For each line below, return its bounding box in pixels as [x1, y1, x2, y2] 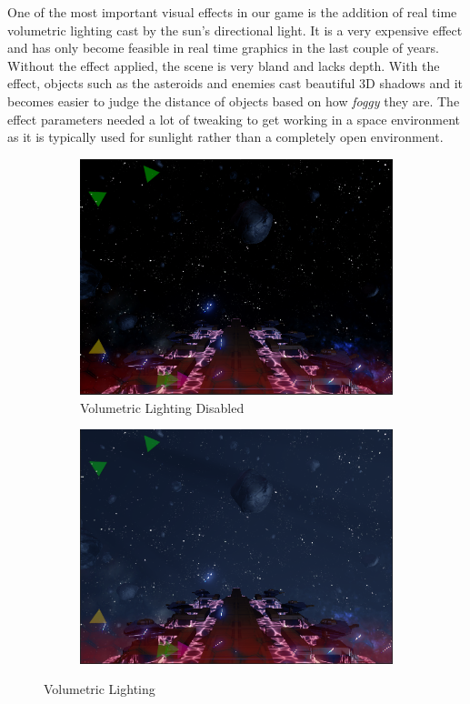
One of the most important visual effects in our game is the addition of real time [7, 3, 457, 21]
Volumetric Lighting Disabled [80, 397, 245, 417]
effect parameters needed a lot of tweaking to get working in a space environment [7, 109, 461, 128]
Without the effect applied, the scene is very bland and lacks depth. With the [7, 55, 440, 75]
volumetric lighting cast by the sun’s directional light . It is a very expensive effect [7, 20, 463, 39]
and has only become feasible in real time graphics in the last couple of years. [7, 38, 439, 57]
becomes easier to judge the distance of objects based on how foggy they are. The [7, 91, 460, 110]
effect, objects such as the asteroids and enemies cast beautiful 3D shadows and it [7, 74, 463, 93]
